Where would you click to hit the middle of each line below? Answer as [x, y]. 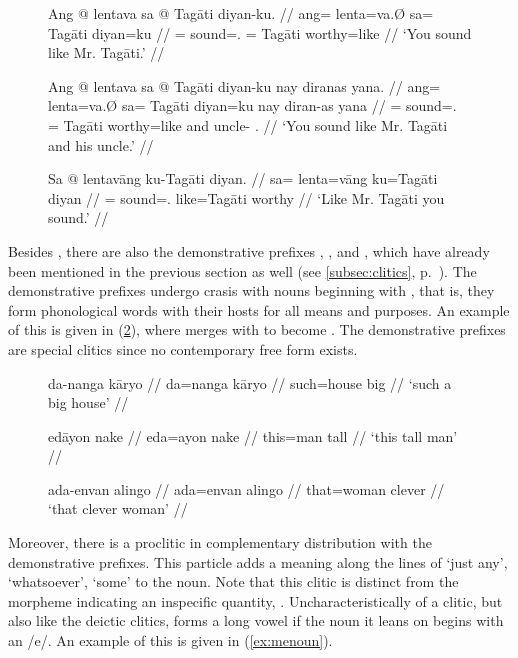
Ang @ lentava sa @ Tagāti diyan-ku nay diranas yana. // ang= [244, 85]
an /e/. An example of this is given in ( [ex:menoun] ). [170, 640]
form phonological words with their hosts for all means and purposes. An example [259, 309]
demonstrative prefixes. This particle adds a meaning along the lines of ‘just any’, [258, 561]
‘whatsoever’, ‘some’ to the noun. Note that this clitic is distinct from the [233, 581]
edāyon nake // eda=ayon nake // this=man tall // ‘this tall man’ [253, 435]
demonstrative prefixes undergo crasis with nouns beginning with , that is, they [251, 290]
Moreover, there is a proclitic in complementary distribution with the [220, 542]
